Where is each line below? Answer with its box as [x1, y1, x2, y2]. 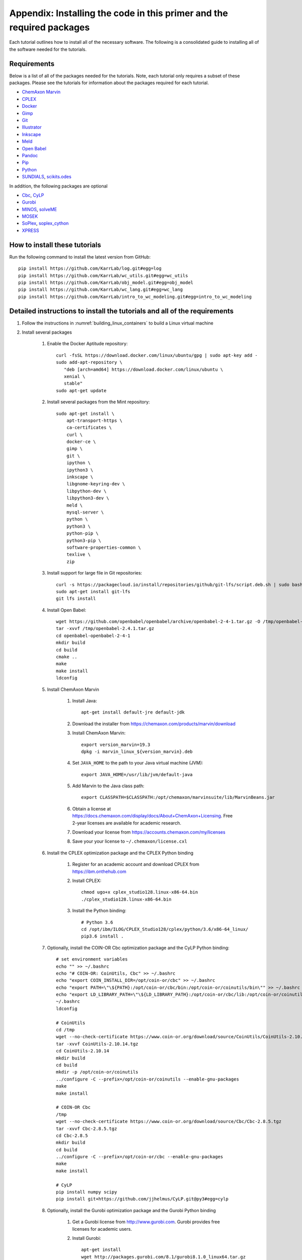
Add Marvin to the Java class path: [72, 783, 144, 789]
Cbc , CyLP [22, 192, 44, 198]
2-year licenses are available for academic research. [72, 820, 181, 826]
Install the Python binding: [72, 908, 127, 914]
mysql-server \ [66, 509, 104, 515]
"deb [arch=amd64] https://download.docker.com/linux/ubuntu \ [63, 366, 223, 372]
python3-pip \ [66, 537, 102, 543]
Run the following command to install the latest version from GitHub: [9, 254, 151, 260]
